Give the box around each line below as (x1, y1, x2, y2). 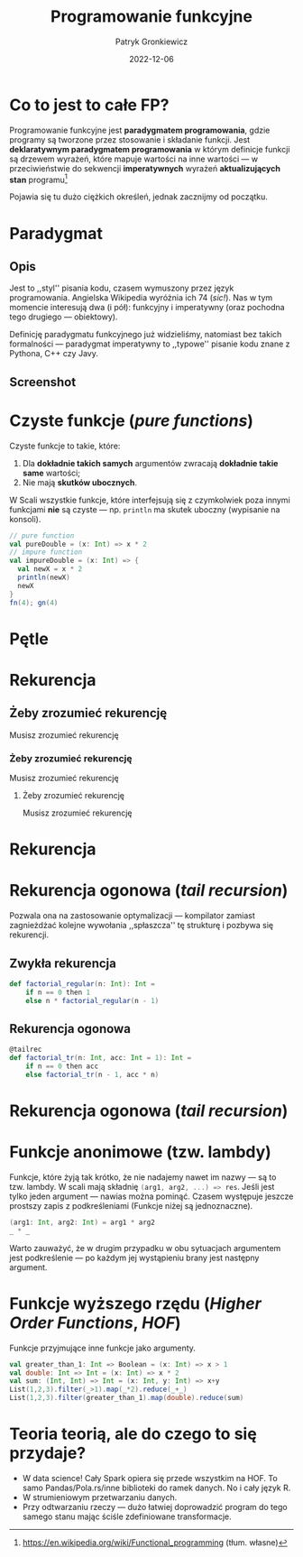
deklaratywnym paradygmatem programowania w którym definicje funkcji (9, 143, 290, 154)
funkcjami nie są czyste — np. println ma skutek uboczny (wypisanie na (9, 503, 280, 515)
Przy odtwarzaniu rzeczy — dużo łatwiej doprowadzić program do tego (22, 1502, 288, 1513)
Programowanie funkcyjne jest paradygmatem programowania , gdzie (9, 124, 271, 135)
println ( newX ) (17, 573, 70, 583)
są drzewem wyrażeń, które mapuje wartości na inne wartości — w (9, 153, 259, 164)
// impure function (9, 548, 83, 557)
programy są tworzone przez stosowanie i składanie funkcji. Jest (9, 134, 251, 145)
